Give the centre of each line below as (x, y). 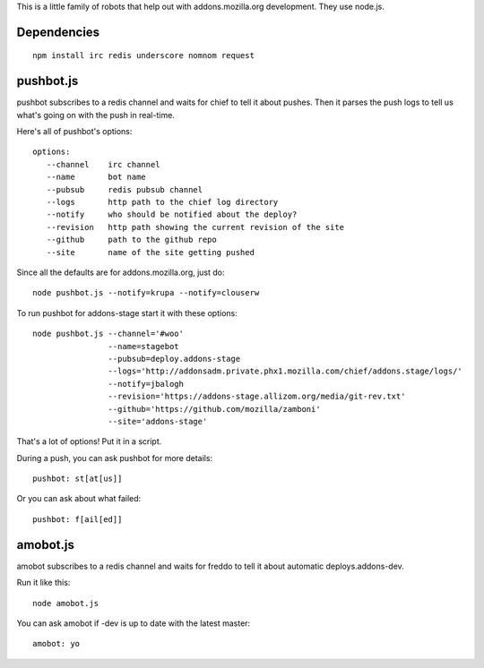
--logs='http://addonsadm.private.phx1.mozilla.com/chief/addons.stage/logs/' (285, 371)
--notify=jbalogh (146, 384)
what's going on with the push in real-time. (95, 115)
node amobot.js (66, 603)
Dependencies (58, 32)
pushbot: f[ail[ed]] (78, 519)
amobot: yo (56, 644)
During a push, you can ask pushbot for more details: (115, 458)
